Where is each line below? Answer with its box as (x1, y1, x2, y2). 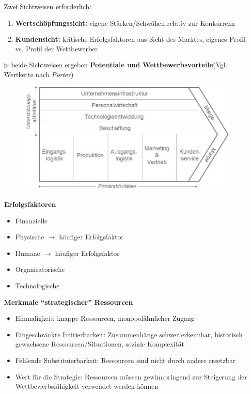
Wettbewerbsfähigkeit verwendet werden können (15, 381, 158, 391)
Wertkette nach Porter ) (4, 69, 74, 79)
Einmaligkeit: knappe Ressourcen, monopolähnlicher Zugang (15, 313, 195, 323)
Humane (15, 248, 40, 258)
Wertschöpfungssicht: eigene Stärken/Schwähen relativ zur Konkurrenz (15, 17, 235, 28)
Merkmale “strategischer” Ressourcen (4, 297, 133, 307)
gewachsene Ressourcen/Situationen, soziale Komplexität (15, 339, 184, 349)
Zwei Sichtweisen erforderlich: (4, 1, 92, 11)
